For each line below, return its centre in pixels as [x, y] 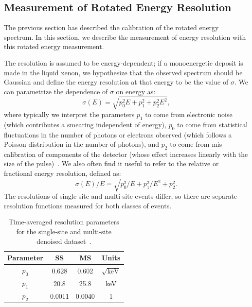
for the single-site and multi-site [64, 231]
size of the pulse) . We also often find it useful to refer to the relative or [111, 163]
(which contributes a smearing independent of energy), [85, 124]
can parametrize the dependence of [56, 91]
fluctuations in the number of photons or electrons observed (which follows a [118, 134]
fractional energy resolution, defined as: [63, 173]
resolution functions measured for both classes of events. [88, 205]
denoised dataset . [64, 241]
